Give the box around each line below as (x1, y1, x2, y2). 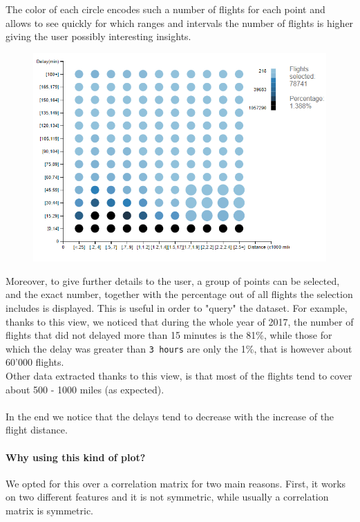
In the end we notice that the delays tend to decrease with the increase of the (6, 409, 334, 423)
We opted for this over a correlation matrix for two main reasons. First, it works (6, 476, 346, 490)
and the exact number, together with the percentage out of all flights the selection (6, 287, 353, 301)
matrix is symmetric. (6, 503, 93, 518)
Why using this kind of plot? (6, 449, 146, 464)
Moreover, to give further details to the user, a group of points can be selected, (6, 273, 340, 288)
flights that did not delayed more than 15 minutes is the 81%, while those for (6, 328, 332, 342)
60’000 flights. (6, 355, 64, 369)
